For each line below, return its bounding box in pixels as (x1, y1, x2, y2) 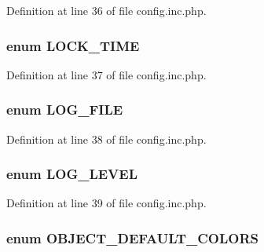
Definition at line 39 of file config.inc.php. (6, 195, 207, 211)
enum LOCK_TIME (6, 35, 140, 55)
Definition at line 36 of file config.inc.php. (6, 2, 207, 18)
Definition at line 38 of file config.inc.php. (6, 130, 207, 147)
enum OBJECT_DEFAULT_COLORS (6, 228, 258, 247)
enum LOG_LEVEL (6, 164, 138, 184)
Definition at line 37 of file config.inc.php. (6, 66, 207, 82)
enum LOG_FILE (6, 100, 123, 119)
